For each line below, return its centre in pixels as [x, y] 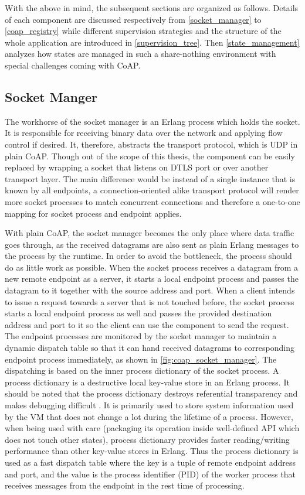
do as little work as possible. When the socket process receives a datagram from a [152, 267]
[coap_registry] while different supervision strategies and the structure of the [143, 31]
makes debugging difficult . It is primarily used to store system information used [149, 405]
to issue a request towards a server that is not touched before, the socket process [150, 301]
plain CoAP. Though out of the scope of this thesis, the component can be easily [150, 156]
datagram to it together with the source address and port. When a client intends [150, 290]
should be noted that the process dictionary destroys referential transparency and [151, 393]
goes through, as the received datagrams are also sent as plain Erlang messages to [152, 244]
